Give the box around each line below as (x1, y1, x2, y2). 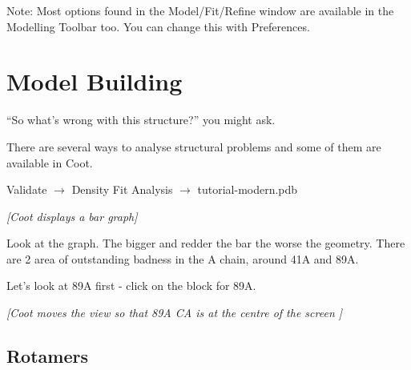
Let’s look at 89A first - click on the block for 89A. (6, 277, 256, 294)
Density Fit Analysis (71, 181, 173, 198)
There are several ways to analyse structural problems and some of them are (6, 138, 381, 155)
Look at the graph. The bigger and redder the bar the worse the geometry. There (6, 235, 405, 251)
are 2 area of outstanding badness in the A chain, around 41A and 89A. (6, 250, 359, 267)
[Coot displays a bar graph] (6, 207, 138, 224)
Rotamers (6, 344, 88, 368)
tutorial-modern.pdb (197, 181, 298, 198)
